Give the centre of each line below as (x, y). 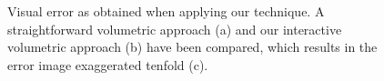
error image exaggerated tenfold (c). (108, 64)
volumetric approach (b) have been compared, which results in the (192, 47)
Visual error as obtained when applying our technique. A (166, 11)
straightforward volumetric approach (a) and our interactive (175, 29)
